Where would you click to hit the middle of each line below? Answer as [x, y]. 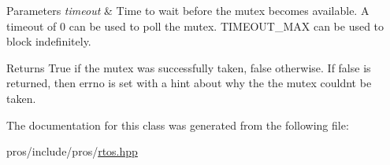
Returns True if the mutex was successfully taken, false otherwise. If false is [189, 67]
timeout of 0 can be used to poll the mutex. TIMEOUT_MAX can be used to [195, 26]
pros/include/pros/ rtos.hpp [72, 151]
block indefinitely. [49, 41]
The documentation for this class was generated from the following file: [178, 125]
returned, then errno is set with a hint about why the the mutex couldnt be [189, 83]
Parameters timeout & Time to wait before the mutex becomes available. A [188, 10]
